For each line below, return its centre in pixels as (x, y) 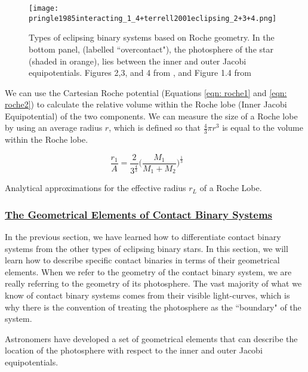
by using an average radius (54, 127)
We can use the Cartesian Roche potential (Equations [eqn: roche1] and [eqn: (146, 92)
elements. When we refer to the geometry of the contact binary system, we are (148, 271)
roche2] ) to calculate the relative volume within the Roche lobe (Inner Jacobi (146, 104)
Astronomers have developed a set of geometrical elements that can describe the (151, 338)
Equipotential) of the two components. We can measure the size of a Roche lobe (151, 116)
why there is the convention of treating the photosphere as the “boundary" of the (153, 307)
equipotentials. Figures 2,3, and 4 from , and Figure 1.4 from (140, 73)
